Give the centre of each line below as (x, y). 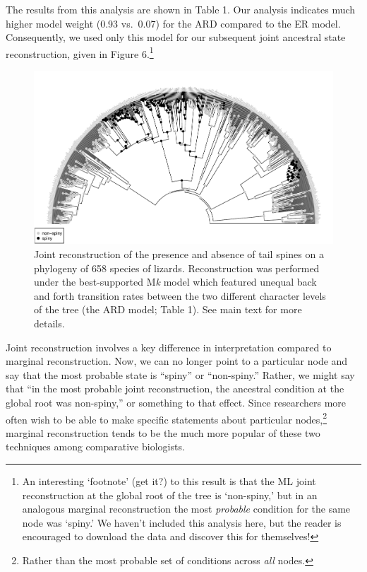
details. (49, 323)
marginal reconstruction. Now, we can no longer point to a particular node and (177, 361)
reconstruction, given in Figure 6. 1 (80, 52)
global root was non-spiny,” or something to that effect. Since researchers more (176, 402)
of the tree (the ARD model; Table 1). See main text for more (168, 309)
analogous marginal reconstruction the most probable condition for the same (186, 509)
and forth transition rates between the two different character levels (180, 295)
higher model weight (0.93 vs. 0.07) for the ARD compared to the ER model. (173, 23)
